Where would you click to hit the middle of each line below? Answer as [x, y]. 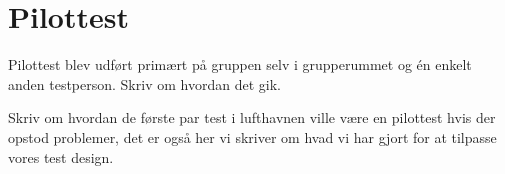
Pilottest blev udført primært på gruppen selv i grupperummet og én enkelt [240, 64]
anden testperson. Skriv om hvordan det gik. [144, 83]
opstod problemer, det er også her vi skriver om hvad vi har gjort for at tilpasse [252, 136]
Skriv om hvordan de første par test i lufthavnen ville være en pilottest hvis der [252, 117]
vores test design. [61, 156]
